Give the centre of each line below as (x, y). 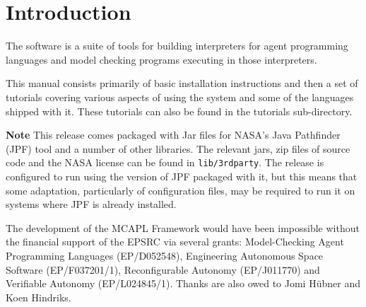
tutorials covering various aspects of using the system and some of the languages (180, 97)
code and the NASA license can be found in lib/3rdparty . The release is (165, 162)
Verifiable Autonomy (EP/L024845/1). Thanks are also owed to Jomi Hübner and (183, 283)
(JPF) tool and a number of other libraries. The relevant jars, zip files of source (178, 148)
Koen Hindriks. (39, 297)
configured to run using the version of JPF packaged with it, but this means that (182, 176)
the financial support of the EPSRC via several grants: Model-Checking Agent (175, 242)
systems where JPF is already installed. (91, 204)
